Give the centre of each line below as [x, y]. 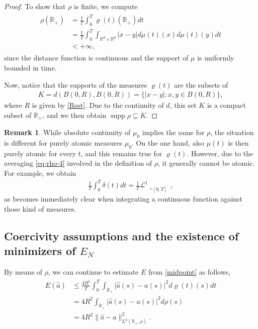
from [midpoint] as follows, [190, 271]
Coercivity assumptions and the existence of [121, 236]
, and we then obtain [74, 115]
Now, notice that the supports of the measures [76, 84]
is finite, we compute [106, 6]
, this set [183, 105]
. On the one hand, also [168, 142]
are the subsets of [201, 84]
